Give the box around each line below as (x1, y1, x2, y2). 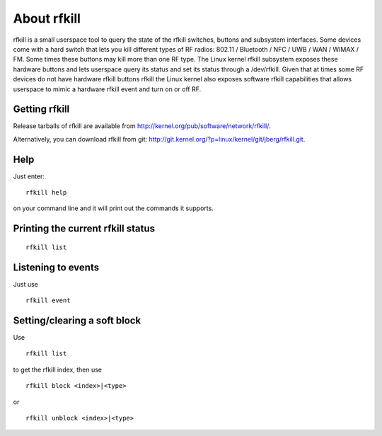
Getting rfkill (13, 103, 70, 115)
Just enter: (13, 172, 45, 180)
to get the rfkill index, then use (13, 365, 103, 374)
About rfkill (13, 11, 81, 26)
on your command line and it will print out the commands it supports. (13, 204, 214, 212)
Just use (13, 280, 39, 288)
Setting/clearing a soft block (13, 315, 141, 326)
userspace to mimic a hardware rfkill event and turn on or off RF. (13, 85, 202, 93)
